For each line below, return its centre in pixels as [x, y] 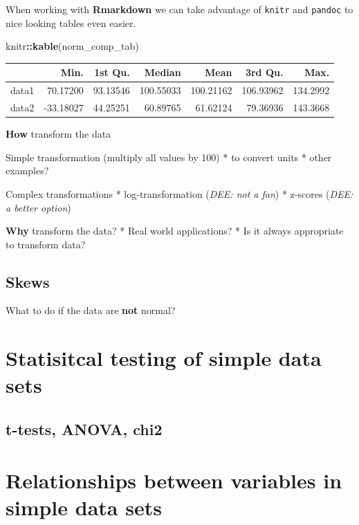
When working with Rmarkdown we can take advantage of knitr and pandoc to [179, 9]
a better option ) [38, 207]
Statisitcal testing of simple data [164, 358]
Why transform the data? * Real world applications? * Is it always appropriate [175, 231]
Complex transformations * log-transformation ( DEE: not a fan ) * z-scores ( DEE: [179, 193]
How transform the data [58, 134]
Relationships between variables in [174, 480]
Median [163, 72]
